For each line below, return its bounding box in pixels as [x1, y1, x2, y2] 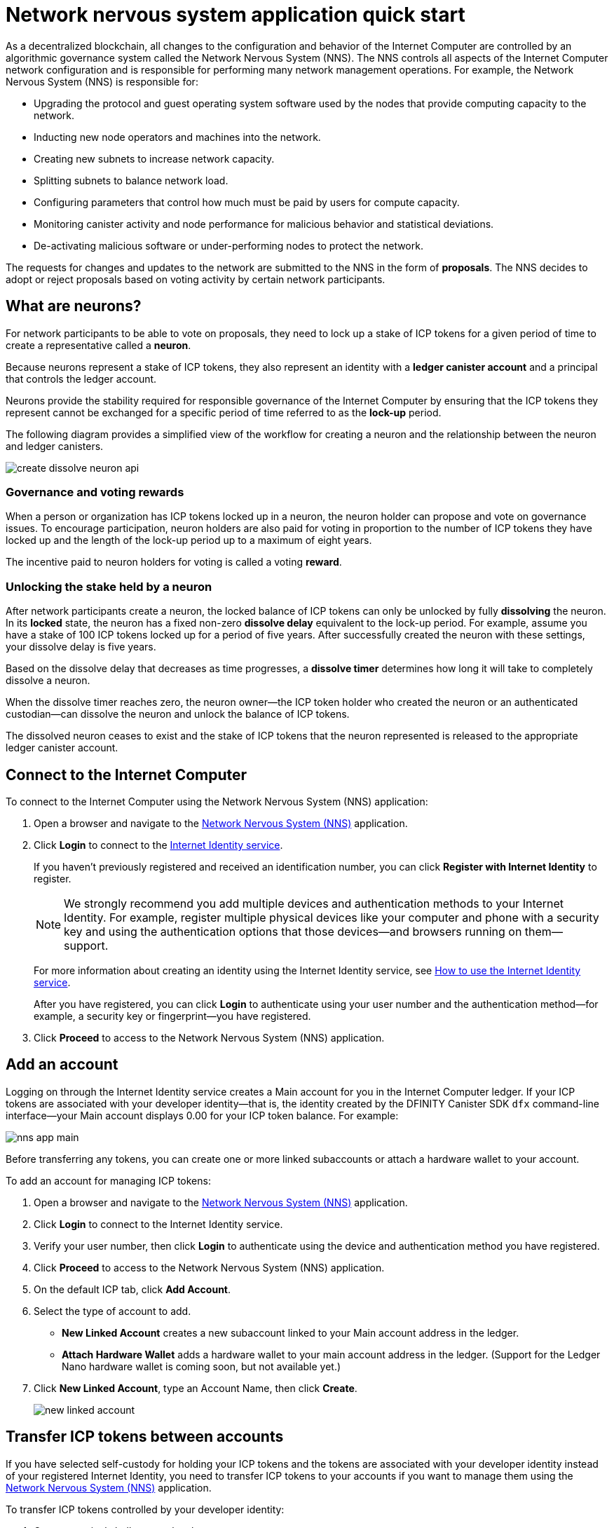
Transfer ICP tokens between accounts [6, 1428, 284, 1446]
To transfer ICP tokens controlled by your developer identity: [6, 1503, 285, 1515]
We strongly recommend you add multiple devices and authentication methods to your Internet [64, 896, 564, 910]
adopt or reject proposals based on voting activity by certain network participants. [6, 273, 386, 285]
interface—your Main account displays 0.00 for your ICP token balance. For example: [6, 1109, 399, 1121]
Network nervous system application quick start [6, 3, 465, 27]
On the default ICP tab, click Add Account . [34, 1283, 231, 1295]
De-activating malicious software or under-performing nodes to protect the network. [34, 239, 423, 252]
